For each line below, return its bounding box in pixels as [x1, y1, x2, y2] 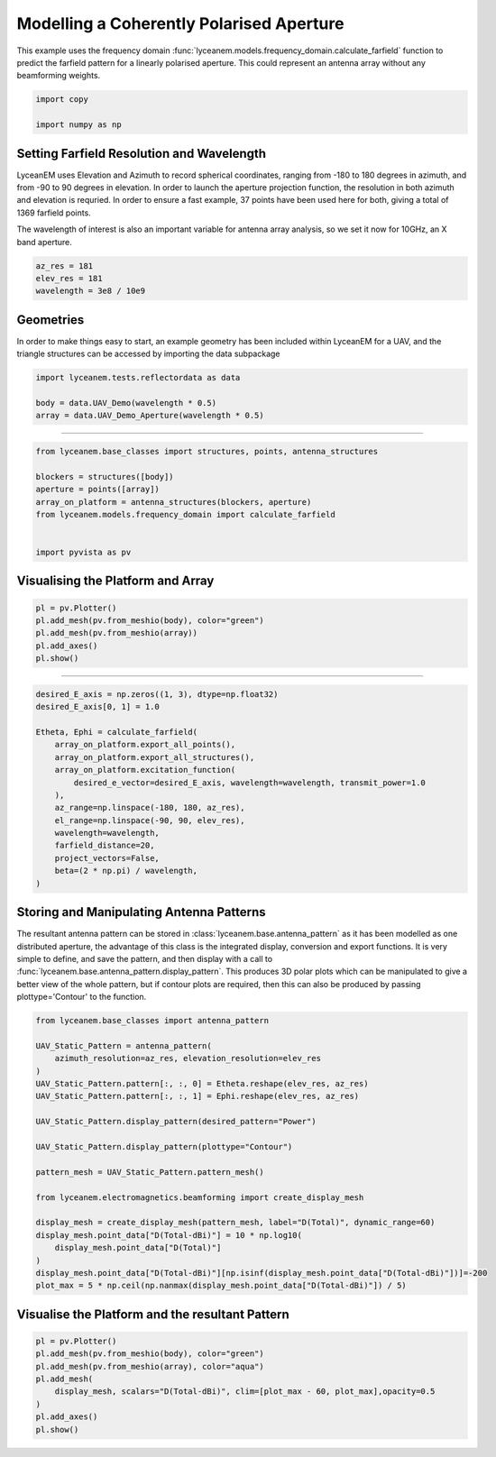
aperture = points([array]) [35, 484, 160, 495]
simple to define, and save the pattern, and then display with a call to [16, 953, 273, 964]
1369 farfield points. [16, 207, 92, 218]
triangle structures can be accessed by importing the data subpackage [16, 348, 280, 360]
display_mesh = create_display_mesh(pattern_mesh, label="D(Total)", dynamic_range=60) [35, 1217, 436, 1228]
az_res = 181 [35, 261, 94, 270]
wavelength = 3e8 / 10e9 [35, 286, 146, 297]
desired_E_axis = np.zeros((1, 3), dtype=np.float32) [35, 689, 279, 699]
